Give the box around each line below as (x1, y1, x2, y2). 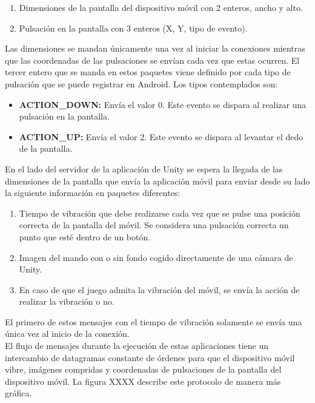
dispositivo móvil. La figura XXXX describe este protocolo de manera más (5, 374, 281, 387)
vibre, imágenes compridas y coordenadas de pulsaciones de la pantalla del (5, 363, 282, 376)
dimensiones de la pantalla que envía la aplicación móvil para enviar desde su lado (5, 174, 310, 187)
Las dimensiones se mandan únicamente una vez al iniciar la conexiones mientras (5, 42, 305, 55)
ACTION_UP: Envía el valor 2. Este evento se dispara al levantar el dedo (19, 130, 303, 143)
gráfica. (5, 387, 32, 399)
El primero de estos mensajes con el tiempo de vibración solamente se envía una (5, 315, 302, 328)
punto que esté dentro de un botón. (19, 230, 151, 243)
